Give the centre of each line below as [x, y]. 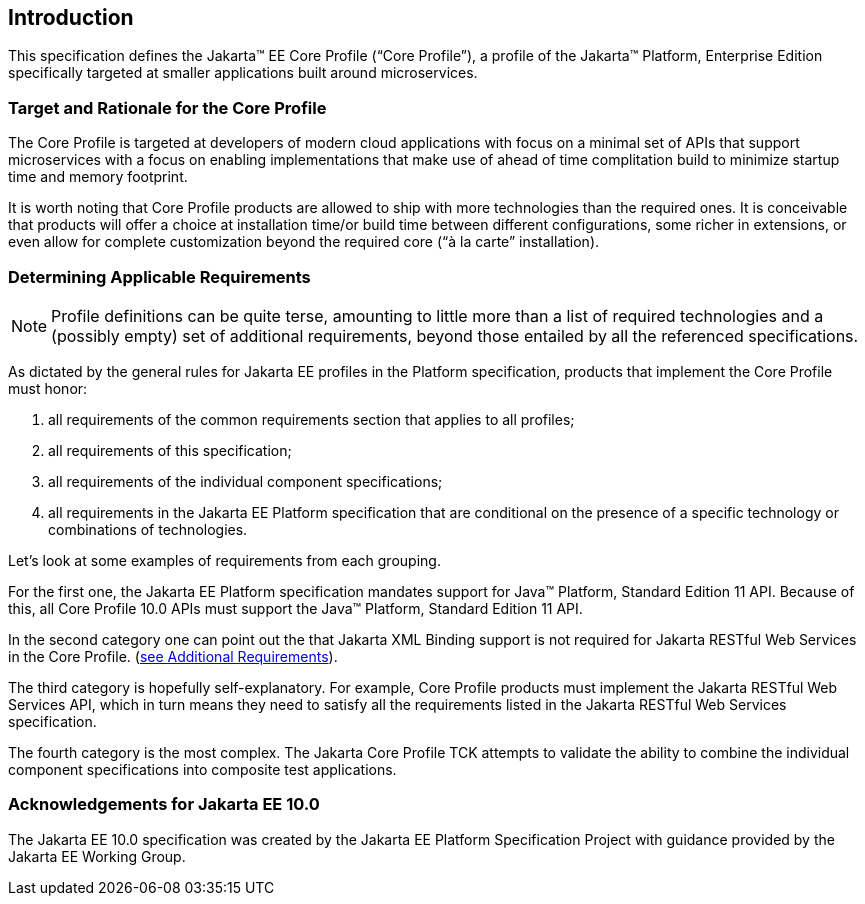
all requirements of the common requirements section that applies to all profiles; [311, 419]
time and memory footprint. [98, 177]
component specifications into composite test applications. [202, 769]
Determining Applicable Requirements [159, 276]
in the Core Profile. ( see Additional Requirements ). [173, 656]
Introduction [71, 17]
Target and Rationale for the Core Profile [167, 107]
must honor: [48, 388]
